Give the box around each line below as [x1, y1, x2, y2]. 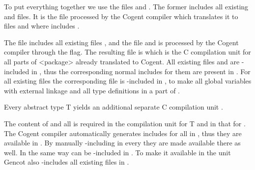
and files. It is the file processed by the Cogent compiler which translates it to [4, 11, 238, 21]
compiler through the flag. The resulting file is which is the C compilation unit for [4, 47, 251, 57]
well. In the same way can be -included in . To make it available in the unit [4, 147, 231, 157]
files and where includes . [4, 21, 80, 31]
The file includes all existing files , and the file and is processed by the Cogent [4, 37, 239, 47]
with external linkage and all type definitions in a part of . [4, 85, 180, 95]
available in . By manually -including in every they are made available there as [4, 138, 241, 148]
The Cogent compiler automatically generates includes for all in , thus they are [4, 128, 242, 138]
